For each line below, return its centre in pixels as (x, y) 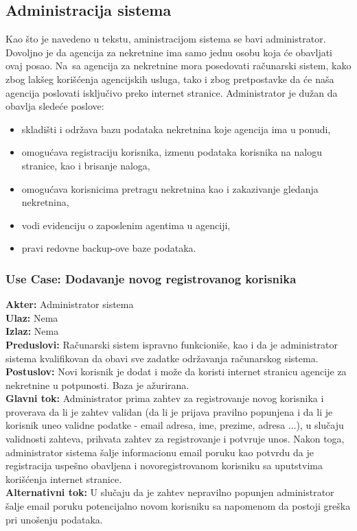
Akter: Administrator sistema (70, 304)
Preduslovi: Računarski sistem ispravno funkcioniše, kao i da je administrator (172, 344)
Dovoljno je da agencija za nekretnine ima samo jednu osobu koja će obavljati (169, 52)
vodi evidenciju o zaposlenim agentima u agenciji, (126, 225)
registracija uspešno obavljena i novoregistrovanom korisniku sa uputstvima (164, 465)
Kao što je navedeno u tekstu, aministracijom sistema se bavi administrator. (166, 39)
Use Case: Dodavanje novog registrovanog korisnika (151, 278)
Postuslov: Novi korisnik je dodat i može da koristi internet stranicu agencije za (176, 371)
